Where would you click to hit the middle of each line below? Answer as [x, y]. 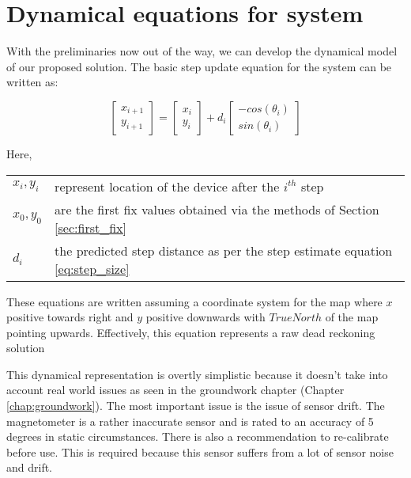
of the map [352, 317]
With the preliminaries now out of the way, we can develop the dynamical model [202, 51]
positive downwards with [205, 317]
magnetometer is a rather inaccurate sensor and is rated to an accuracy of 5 [190, 421]
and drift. [30, 467]
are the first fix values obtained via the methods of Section [217, 209]
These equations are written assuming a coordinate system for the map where [194, 301]
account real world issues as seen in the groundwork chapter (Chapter [175, 390]
